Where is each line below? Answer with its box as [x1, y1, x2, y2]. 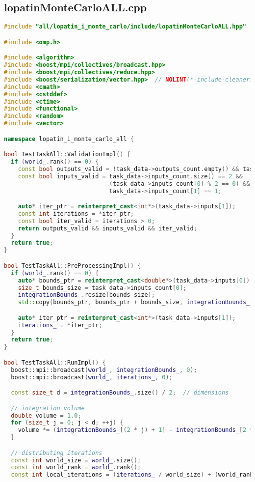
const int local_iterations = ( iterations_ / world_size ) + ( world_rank [11, 471, 254, 479]
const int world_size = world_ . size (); [11, 456, 141, 464]
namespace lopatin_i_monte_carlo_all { [4, 135, 134, 142]
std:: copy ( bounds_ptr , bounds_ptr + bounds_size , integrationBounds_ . [18, 299, 254, 306]
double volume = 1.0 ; [11, 412, 81, 419]
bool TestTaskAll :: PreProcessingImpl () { [4, 262, 141, 269]
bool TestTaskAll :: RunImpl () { [4, 359, 106, 366]
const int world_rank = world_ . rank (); [11, 464, 141, 471]
